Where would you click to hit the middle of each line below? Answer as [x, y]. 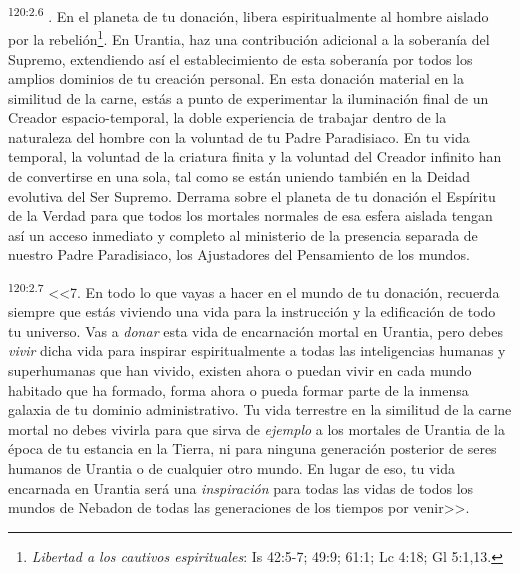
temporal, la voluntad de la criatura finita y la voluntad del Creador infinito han [255, 156]
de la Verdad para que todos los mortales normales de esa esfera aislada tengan [250, 215]
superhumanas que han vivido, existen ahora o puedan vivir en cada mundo [240, 370]
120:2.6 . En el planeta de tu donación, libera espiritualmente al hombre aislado [248, 14]
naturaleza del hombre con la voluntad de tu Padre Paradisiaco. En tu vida [239, 136]
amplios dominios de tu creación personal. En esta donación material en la [236, 78]
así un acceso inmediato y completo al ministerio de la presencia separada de [243, 234]
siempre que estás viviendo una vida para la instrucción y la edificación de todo [252, 311]
